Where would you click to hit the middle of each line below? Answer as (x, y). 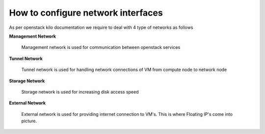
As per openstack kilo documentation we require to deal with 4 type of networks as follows (101, 27)
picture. (29, 121)
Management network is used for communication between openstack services (101, 47)
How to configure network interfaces (86, 13)
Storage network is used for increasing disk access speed (80, 92)
